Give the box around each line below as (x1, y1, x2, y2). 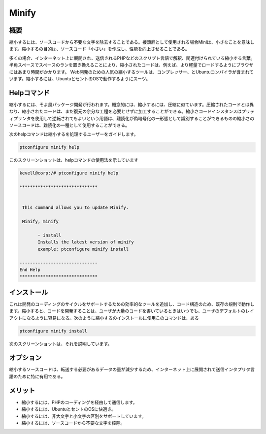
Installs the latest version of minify (37, 239, 134, 245)
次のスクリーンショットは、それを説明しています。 (9, 340, 112, 347)
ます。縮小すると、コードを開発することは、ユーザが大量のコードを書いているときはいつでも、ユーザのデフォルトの (9, 308, 246, 314)
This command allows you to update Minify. (22, 205, 129, 210)
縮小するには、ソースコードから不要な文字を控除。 (21, 420, 125, 426)
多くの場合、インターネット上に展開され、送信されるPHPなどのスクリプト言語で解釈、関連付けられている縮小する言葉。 (9, 55, 256, 61)
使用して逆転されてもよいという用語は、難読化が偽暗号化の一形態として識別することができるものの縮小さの (34, 115, 255, 121)
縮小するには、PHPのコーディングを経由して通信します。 (21, 399, 137, 405)
